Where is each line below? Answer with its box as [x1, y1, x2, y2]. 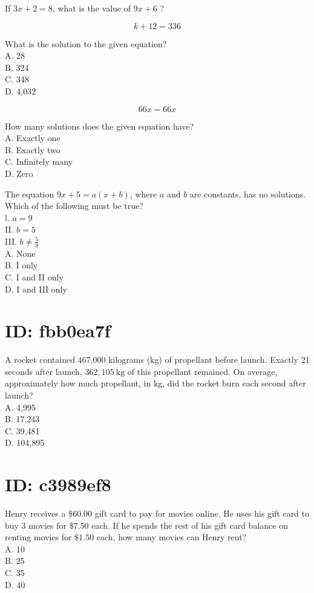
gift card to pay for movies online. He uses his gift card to [94, 507, 310, 520]
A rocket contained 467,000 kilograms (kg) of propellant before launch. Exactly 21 [5, 353, 310, 366]
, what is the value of [52, 2, 131, 14]
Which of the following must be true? [5, 199, 143, 212]
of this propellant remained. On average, [127, 365, 278, 377]
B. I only [5, 259, 38, 271]
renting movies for [5, 531, 72, 543]
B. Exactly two [5, 143, 61, 156]
